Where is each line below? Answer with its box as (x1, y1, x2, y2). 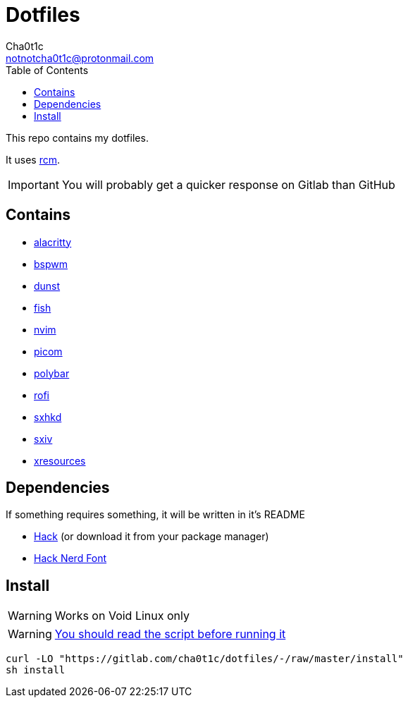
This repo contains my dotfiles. (6, 131, 149, 144)
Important (8, 177, 59, 192)
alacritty (34, 236, 72, 248)
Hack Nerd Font (34, 552, 107, 565)
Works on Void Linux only (54, 609, 190, 623)
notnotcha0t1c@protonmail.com (6, 51, 154, 64)
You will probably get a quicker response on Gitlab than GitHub (61, 177, 395, 192)
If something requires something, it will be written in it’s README (6, 508, 305, 521)
